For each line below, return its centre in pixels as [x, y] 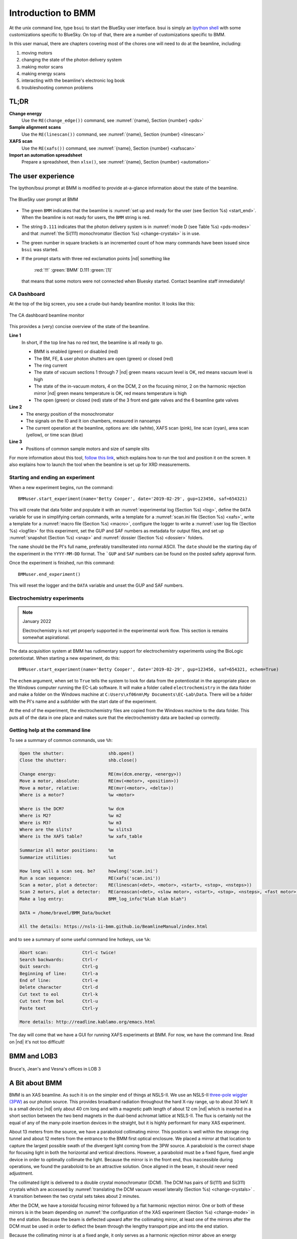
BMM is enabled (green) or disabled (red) [76, 351]
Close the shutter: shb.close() [78, 760]
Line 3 [16, 442]
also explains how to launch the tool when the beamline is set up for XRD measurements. [100, 465]
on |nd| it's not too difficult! [37, 1042]
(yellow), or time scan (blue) [55, 435]
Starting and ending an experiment [52, 477]
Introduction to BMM [52, 13]
